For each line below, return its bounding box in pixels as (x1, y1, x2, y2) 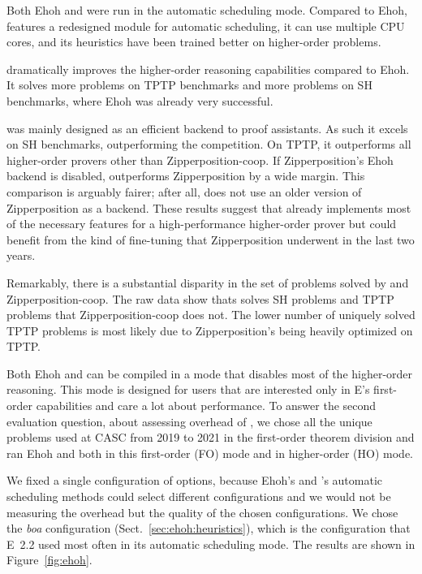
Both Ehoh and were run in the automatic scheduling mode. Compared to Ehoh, (6, 2, 407, 18)
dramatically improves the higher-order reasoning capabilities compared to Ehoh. (6, 60, 410, 77)
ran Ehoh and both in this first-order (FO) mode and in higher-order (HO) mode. (6, 444, 414, 461)
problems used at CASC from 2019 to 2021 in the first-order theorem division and (6, 429, 415, 446)
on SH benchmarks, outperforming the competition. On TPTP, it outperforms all (6, 136, 411, 153)
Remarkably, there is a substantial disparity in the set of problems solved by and (6, 274, 409, 291)
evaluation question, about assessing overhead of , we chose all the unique (6, 412, 372, 429)
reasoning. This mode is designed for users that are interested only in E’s (6, 381, 370, 398)
